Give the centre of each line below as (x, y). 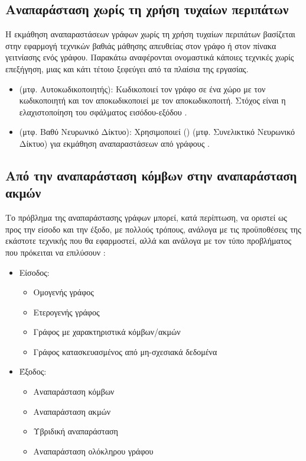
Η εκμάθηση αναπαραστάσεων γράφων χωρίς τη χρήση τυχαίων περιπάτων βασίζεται (150, 34)
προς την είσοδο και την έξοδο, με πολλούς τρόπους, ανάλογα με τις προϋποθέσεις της (153, 229)
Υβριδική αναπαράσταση (76, 431)
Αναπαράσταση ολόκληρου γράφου (93, 451)
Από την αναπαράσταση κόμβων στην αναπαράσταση (151, 175)
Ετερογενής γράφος (66, 312)
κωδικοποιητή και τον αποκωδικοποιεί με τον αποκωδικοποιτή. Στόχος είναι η (152, 100)
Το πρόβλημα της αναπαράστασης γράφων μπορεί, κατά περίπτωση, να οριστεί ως (146, 217)
